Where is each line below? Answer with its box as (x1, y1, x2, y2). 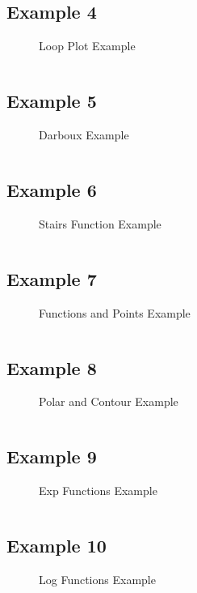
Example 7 (6, 266, 97, 291)
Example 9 (6, 444, 97, 469)
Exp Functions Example (39, 482, 157, 499)
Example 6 (6, 177, 97, 202)
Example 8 (6, 355, 97, 380)
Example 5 (6, 88, 97, 113)
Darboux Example (39, 126, 129, 143)
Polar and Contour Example (39, 393, 178, 410)
